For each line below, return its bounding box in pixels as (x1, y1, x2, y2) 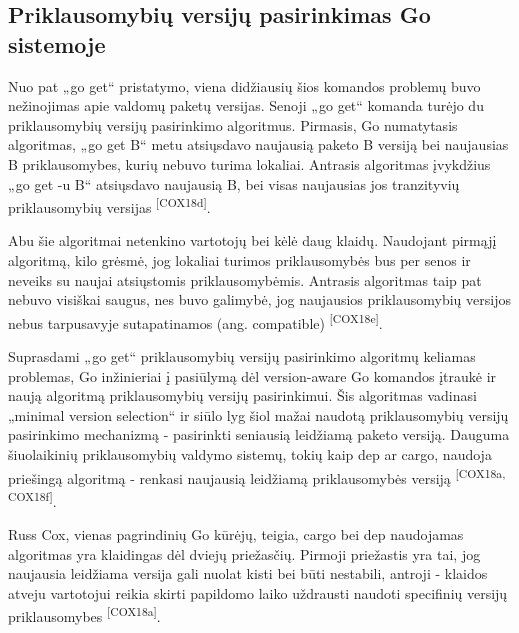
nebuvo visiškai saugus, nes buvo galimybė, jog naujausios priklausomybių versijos (8, 289, 511, 310)
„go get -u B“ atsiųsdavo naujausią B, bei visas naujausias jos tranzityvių (8, 173, 460, 194)
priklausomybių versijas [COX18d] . (8, 194, 211, 217)
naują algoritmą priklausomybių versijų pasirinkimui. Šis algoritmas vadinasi (8, 385, 477, 406)
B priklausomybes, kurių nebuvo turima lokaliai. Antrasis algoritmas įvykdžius (8, 153, 491, 174)
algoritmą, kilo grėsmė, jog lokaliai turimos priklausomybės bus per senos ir (8, 250, 471, 270)
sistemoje (8, 28, 106, 59)
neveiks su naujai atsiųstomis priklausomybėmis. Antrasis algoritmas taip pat (8, 269, 482, 290)
